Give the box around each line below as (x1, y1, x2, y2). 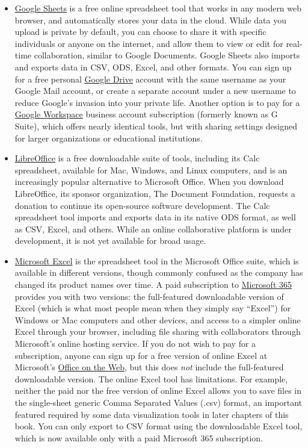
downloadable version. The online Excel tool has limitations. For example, (14, 372, 288, 385)
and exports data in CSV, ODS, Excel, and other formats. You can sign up (14, 60, 292, 73)
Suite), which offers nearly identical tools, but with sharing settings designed (14, 119, 298, 132)
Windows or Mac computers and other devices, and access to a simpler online (14, 313, 301, 326)
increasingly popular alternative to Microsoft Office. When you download (14, 175, 284, 188)
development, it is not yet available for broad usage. (14, 234, 206, 247)
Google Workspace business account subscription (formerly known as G (14, 108, 278, 120)
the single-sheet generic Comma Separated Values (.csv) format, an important (14, 396, 303, 408)
